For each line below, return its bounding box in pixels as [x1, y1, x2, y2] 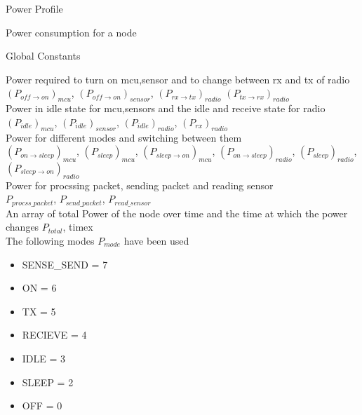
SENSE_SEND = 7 [22, 257, 108, 271]
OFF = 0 [22, 398, 62, 413]
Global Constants [6, 48, 81, 63]
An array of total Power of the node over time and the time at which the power [6, 205, 348, 220]
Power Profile [6, 1, 63, 15]
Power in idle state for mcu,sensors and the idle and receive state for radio [6, 101, 326, 116]
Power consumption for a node [6, 25, 137, 39]
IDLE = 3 [22, 351, 66, 365]
